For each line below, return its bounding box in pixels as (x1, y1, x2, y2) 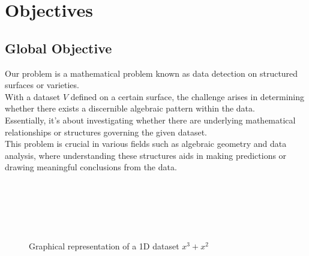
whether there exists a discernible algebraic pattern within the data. (5, 102, 255, 115)
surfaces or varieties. (5, 79, 79, 91)
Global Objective (5, 38, 112, 57)
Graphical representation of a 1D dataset (29, 239, 179, 252)
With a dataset (5, 90, 61, 103)
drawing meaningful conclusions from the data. (5, 161, 177, 173)
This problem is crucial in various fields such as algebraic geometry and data (5, 137, 287, 150)
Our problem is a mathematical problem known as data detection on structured (5, 67, 298, 79)
